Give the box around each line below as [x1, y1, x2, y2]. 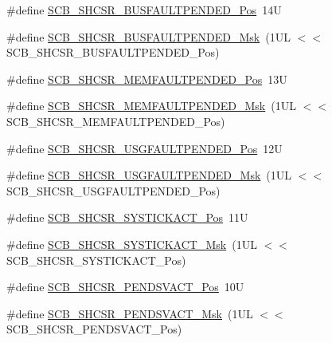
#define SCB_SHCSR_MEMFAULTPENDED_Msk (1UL [6, 97, 296, 114]
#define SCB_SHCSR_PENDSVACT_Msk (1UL [6, 305, 253, 321]
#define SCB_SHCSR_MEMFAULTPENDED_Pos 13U [6, 70, 287, 87]
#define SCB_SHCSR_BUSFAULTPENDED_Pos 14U [6, 2, 282, 18]
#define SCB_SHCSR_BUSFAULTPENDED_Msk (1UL [6, 28, 291, 45]
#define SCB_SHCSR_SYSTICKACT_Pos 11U [6, 209, 248, 226]
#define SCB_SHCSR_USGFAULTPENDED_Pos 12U [6, 140, 283, 156]
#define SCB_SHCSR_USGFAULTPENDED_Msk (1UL [6, 167, 292, 183]
